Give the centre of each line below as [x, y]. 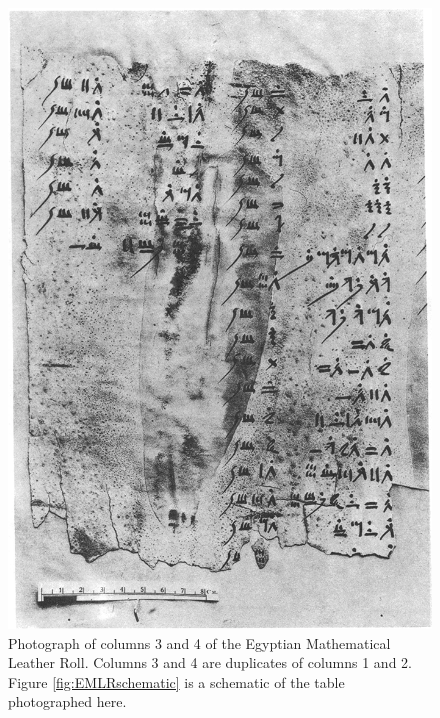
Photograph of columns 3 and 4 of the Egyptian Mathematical [199, 642]
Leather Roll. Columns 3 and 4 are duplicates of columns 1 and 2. [210, 662]
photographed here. [67, 701]
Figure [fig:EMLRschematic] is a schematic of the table [176, 681]
